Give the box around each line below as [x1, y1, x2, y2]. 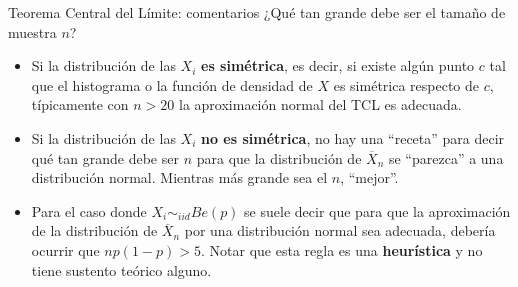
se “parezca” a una [388, 147, 504, 168]
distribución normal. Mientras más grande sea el [31, 167, 328, 188]
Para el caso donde [31, 200, 147, 221]
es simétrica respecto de [333, 74, 480, 95]
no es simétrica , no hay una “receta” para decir [201, 127, 505, 148]
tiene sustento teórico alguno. [31, 259, 212, 280]
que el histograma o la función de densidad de [31, 74, 313, 95]
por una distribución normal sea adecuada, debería [184, 220, 496, 241]
